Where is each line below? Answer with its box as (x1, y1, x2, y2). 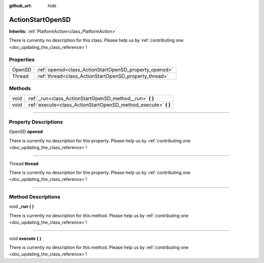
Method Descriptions (9, 194, 61, 200)
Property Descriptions (9, 118, 63, 125)
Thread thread (9, 160, 39, 166)
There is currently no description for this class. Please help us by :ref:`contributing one (9, 37, 184, 44)
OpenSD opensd (9, 129, 43, 134)
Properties (9, 56, 35, 63)
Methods (9, 85, 31, 92)
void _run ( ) (9, 203, 34, 210)
